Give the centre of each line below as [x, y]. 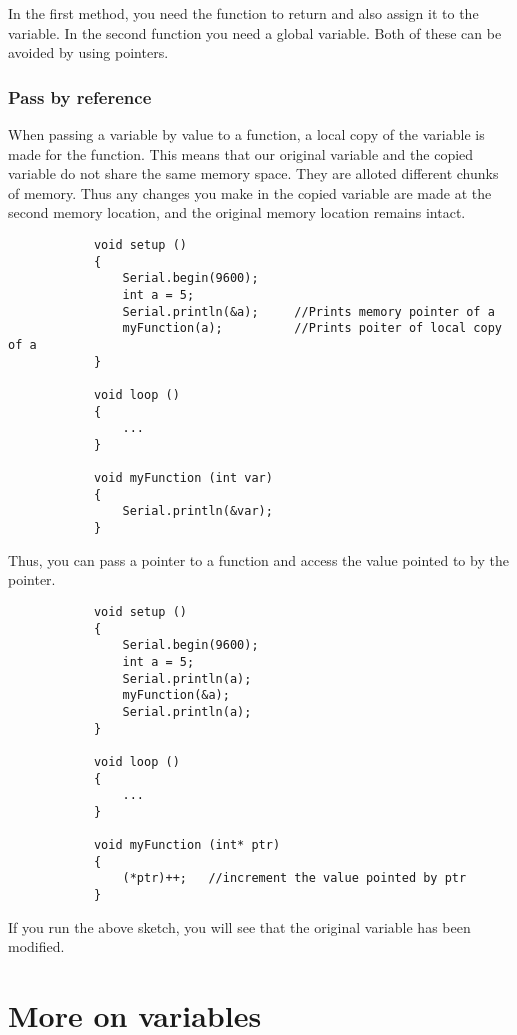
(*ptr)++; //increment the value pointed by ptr [294, 878]
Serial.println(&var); [197, 511]
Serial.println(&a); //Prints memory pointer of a [308, 311]
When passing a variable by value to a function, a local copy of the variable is [246, 134]
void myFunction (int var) [183, 478]
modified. [36, 946]
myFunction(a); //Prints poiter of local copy [312, 328]
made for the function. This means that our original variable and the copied [241, 153]
